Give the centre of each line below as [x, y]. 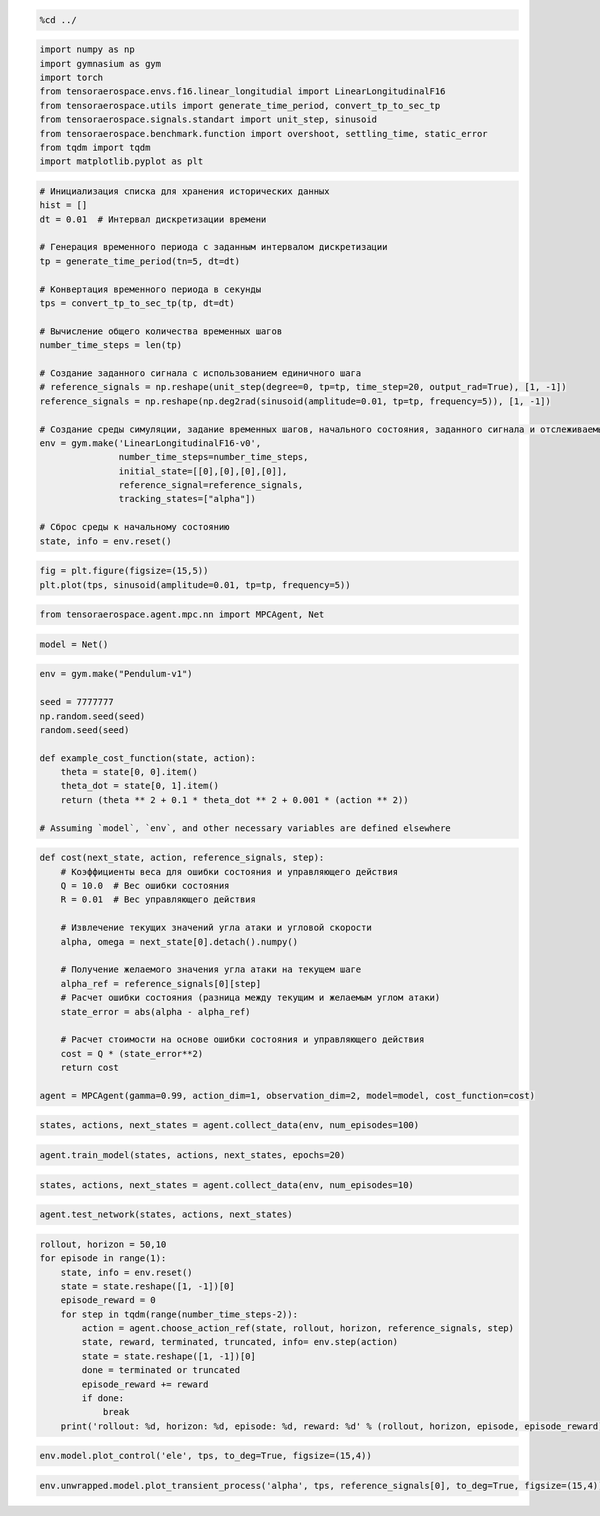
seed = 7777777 [76, 702]
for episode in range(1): [103, 1258]
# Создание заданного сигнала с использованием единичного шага [200, 373]
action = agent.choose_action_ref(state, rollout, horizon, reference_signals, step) [298, 1328]
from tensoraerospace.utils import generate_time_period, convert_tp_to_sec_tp [240, 105]
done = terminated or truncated [160, 1370]
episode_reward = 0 [108, 1300]
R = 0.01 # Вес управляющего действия [158, 899]
